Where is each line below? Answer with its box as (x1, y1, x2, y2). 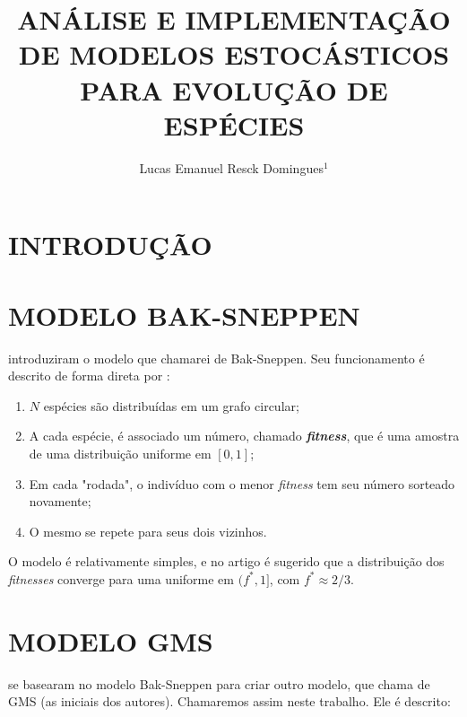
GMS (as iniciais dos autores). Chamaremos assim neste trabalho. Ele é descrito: (8, 692, 451, 711)
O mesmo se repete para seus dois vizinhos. (29, 521, 267, 540)
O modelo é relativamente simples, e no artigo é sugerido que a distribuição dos (8, 552, 445, 571)
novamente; (29, 492, 91, 511)
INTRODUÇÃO (8, 226, 212, 263)
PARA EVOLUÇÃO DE (80, 71, 388, 108)
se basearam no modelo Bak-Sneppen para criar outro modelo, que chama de (8, 674, 430, 693)
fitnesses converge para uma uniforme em (8, 569, 234, 588)
